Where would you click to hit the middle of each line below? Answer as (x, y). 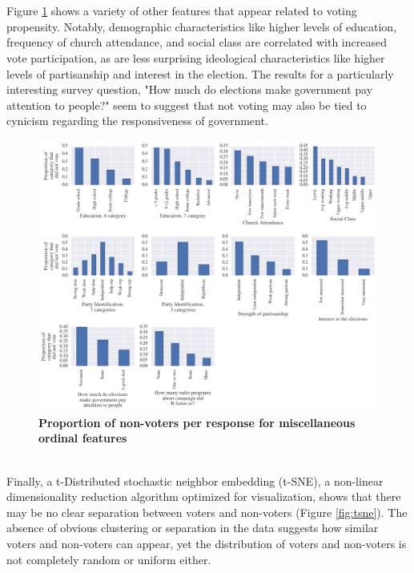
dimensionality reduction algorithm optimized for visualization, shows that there (204, 496)
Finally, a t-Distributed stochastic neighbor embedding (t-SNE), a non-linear (195, 480)
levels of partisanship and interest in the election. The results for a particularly (200, 73)
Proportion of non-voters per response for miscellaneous (197, 422)
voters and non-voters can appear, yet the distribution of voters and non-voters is (207, 544)
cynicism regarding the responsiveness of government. (137, 121)
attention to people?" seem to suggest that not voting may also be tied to (187, 105)
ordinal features (83, 438)
